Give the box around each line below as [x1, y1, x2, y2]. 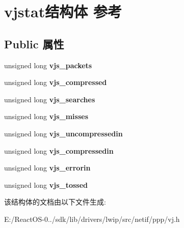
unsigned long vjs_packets [4, 60, 92, 70]
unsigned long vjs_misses [4, 111, 89, 122]
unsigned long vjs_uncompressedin [4, 128, 123, 138]
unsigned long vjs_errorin [4, 162, 91, 173]
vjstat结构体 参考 [4, 1, 122, 22]
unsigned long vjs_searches [4, 94, 95, 104]
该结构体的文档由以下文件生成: [4, 196, 106, 207]
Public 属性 [4, 36, 64, 51]
